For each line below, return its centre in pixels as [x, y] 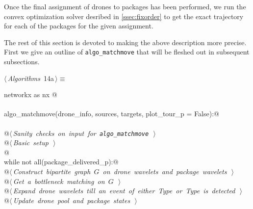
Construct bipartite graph [52, 171]
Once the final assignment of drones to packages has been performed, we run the [125, 6]
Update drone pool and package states [72, 200]
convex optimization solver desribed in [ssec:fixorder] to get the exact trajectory [124, 16]
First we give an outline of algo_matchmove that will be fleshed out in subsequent [127, 52]
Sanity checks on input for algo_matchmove [81, 133]
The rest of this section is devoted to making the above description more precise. [125, 42]
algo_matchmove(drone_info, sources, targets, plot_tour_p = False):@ [112, 114]
